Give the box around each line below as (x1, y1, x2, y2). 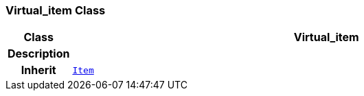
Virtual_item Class (5, 3, 106, 17)
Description (8, 47, 70, 61)
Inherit (21, 63, 56, 77)
